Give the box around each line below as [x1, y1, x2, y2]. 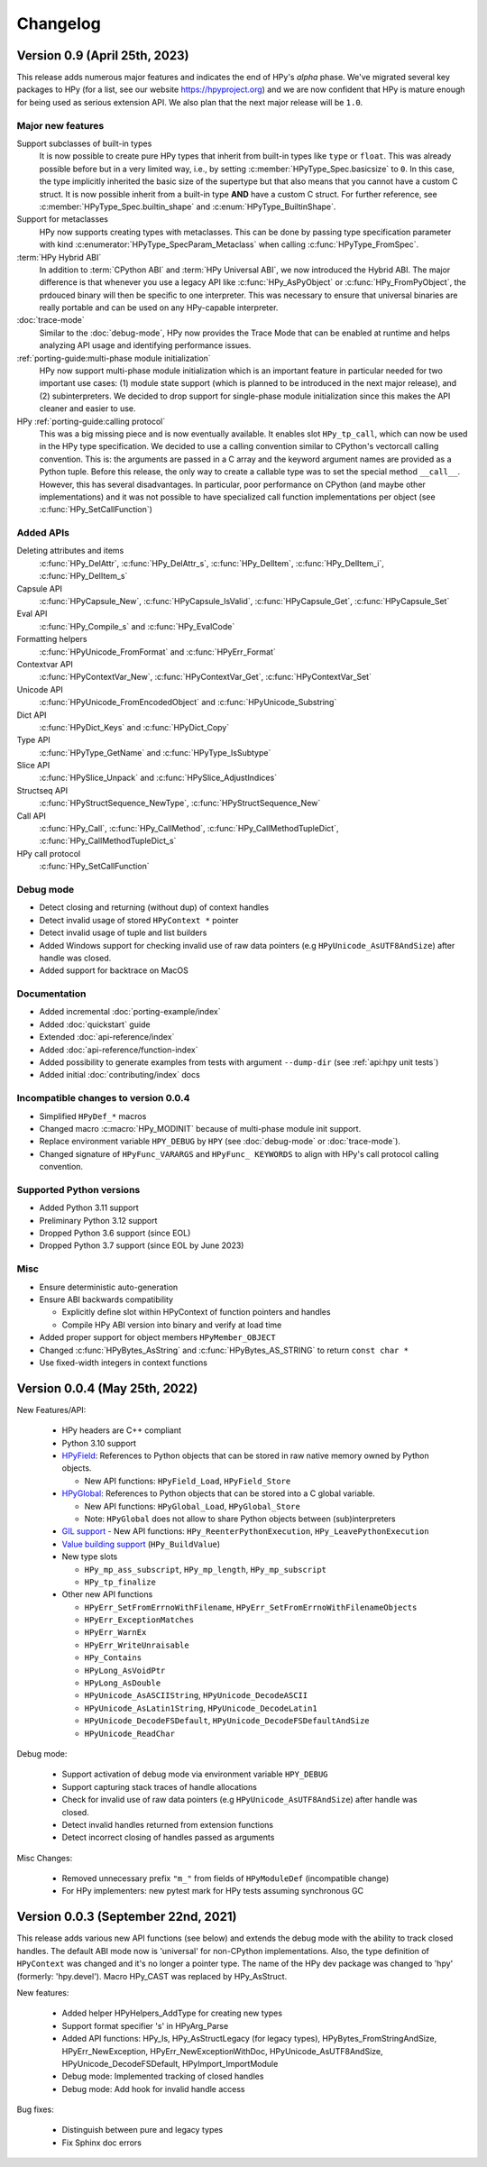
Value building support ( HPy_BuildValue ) [61, 1538, 221, 1549]
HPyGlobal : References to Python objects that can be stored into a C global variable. [61, 1488, 375, 1499]
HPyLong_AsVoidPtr [84, 1665, 166, 1676]
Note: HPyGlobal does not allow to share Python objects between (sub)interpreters [84, 1513, 396, 1524]
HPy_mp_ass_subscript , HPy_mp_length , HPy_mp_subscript [84, 1564, 326, 1575]
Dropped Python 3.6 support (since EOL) [39, 1227, 191, 1239]
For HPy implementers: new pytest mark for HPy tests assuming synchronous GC [61, 1886, 364, 1896]
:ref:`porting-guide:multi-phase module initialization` [16, 353, 211, 363]
